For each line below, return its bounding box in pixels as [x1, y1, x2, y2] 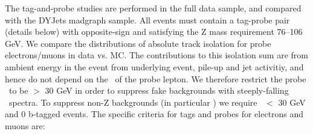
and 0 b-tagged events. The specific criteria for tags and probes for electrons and [5, 108, 304, 120]
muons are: [5, 119, 45, 132]
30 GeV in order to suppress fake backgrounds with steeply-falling [45, 84, 289, 97]
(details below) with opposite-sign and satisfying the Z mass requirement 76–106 [5, 25, 303, 38]
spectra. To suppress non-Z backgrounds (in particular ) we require [8, 96, 257, 108]
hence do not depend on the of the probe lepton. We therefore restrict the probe [5, 72, 306, 85]
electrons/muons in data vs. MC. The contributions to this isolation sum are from [5, 49, 308, 61]
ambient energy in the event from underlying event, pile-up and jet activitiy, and [5, 60, 304, 73]
